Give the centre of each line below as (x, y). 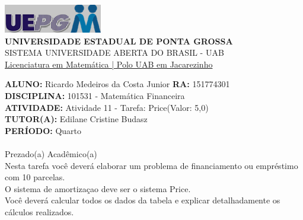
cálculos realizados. (39, 211)
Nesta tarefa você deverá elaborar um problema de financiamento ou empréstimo (151, 165)
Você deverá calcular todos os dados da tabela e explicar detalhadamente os (143, 200)
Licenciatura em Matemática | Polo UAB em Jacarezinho (109, 64)
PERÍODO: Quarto (43, 130)
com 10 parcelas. (35, 177)
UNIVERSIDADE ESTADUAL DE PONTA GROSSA (119, 41)
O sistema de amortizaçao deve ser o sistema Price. (98, 188)
